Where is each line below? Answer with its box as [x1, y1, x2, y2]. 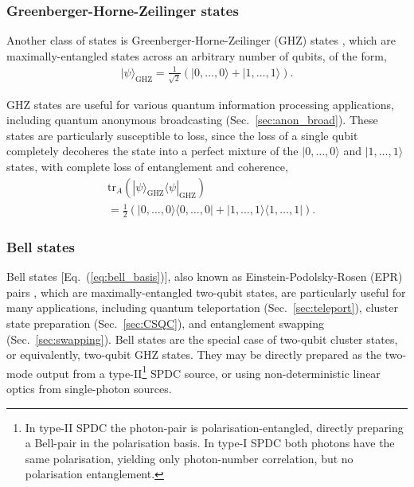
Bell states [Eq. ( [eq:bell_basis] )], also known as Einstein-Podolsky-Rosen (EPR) [6, 268, 403, 285]
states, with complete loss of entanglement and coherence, [6, 158, 288, 175]
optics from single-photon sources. [6, 380, 172, 397]
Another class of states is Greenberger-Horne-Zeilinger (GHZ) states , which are [6, 32, 396, 49]
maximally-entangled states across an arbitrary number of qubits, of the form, [6, 47, 387, 64]
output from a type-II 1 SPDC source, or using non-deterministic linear [36, 362, 381, 381]
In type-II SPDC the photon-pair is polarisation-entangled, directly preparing [25, 419, 404, 435]
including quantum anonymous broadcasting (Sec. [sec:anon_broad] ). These [6, 111, 378, 128]
